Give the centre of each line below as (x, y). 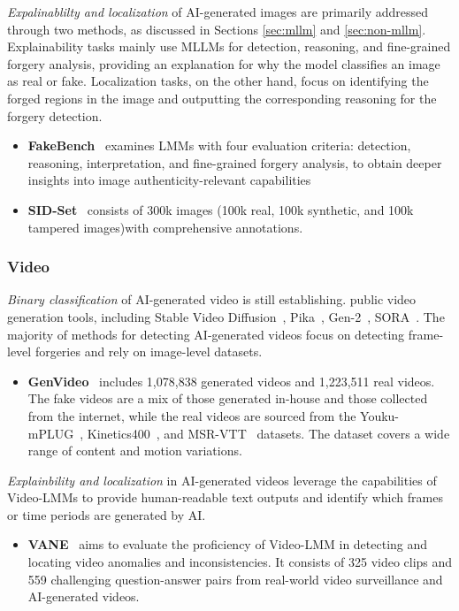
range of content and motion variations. (135, 451)
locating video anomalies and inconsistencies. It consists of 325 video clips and (240, 562)
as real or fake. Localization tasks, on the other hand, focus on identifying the (218, 81)
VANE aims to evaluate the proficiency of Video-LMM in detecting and (228, 544)
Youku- (380, 415)
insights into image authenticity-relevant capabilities (169, 180)
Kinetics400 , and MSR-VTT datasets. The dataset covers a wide (268, 433)
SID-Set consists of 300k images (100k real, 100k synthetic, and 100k (221, 209)
